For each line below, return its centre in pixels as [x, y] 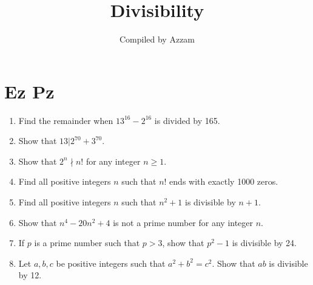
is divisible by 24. [264, 243]
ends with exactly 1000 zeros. [224, 181]
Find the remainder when [66, 120]
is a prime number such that [87, 243]
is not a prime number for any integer [183, 222]
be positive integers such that [111, 263]
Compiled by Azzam [157, 39]
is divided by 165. [187, 120]
